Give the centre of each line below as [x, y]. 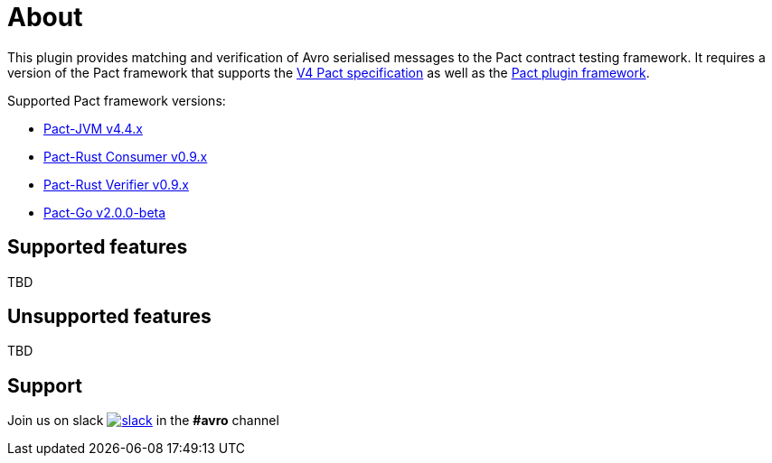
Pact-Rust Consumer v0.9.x [126, 156]
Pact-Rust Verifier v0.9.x [116, 184]
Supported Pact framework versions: [117, 100]
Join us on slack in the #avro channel [143, 421]
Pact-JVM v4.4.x [93, 128]
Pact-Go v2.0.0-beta [105, 212]
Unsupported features [109, 317]
